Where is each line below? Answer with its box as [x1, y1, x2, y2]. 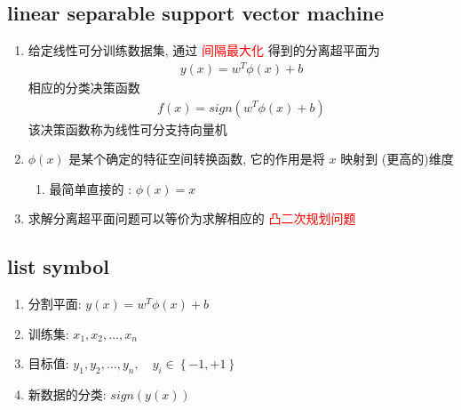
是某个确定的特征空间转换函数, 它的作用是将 [68, 149, 325, 168]
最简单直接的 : [49, 179, 132, 197]
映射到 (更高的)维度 [340, 149, 454, 168]
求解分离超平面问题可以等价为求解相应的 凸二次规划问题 [28, 209, 356, 228]
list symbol [7, 253, 109, 280]
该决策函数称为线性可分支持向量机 [28, 119, 227, 138]
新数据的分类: [28, 385, 107, 404]
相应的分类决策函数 [28, 77, 140, 96]
